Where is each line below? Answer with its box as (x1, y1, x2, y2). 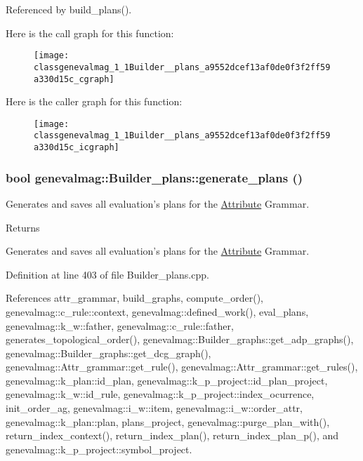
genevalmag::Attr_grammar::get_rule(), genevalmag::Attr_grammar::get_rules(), (6, 359, 358, 374)
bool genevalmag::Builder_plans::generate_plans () (6, 168, 303, 186)
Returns (6, 220, 40, 234)
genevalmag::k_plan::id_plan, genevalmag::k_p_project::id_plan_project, (6, 373, 328, 387)
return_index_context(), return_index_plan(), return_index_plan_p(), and (6, 428, 339, 443)
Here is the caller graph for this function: (6, 94, 183, 109)
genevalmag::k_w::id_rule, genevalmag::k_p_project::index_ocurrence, (6, 387, 315, 401)
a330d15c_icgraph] (34, 142, 119, 153)
